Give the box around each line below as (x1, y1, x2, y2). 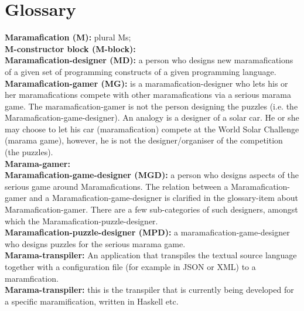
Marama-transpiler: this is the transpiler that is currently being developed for (5, 283, 294, 296)
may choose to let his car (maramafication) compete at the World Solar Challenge (5, 122, 299, 135)
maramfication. (5, 272, 59, 284)
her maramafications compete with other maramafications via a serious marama (5, 88, 291, 101)
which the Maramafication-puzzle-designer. (5, 214, 158, 227)
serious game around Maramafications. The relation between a (5, 180, 228, 192)
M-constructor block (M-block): (5, 42, 136, 54)
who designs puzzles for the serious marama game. (5, 237, 186, 250)
